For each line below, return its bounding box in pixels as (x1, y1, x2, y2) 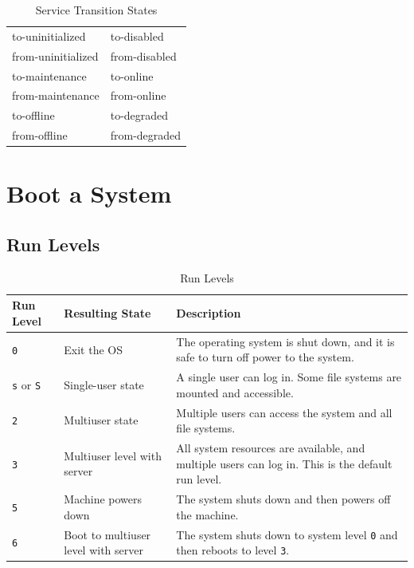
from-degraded (110, 127, 182, 144)
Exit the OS (64, 341, 123, 357)
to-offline (12, 107, 55, 124)
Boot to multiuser (64, 526, 151, 542)
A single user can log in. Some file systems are (176, 369, 402, 385)
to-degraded (110, 107, 169, 124)
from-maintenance (12, 87, 100, 104)
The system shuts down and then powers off (176, 491, 391, 507)
